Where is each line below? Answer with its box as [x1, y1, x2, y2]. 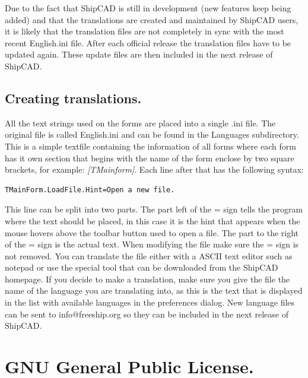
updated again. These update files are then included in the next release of [5, 48, 273, 61]
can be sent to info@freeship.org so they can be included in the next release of [5, 307, 288, 320]
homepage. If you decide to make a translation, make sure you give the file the [5, 272, 290, 285]
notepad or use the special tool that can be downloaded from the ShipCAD [5, 261, 278, 274]
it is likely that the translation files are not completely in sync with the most [5, 25, 284, 37]
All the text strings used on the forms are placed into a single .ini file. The [5, 116, 276, 129]
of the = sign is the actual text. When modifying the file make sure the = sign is [5, 238, 299, 250]
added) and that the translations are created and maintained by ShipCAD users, [5, 13, 299, 26]
